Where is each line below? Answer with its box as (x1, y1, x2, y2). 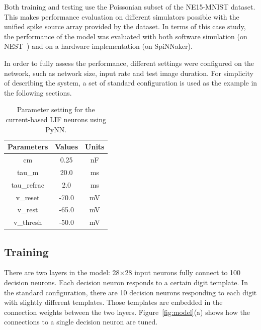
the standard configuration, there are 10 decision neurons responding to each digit (4, 287, 257, 297)
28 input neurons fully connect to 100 (125, 267, 241, 278)
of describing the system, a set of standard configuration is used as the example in (4, 77, 257, 88)
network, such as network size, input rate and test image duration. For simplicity (4, 67, 253, 78)
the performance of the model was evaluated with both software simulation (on (4, 31, 247, 41)
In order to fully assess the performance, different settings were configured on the (4, 57, 254, 68)
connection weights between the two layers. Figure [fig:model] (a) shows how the (4, 306, 250, 317)
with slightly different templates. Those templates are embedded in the (4, 297, 223, 307)
